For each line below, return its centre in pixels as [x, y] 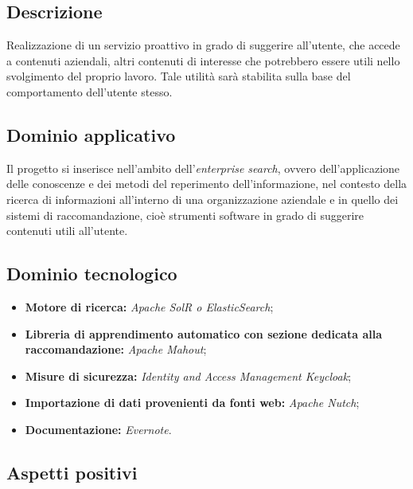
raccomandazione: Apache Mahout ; [116, 349]
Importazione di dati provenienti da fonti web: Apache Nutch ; [192, 403]
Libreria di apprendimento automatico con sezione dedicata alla [203, 333]
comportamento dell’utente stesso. [90, 91]
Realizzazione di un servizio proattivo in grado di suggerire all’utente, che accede [203, 45]
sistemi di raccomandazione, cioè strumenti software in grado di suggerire [185, 215]
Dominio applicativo [91, 134]
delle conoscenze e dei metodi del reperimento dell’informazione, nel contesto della [207, 184]
